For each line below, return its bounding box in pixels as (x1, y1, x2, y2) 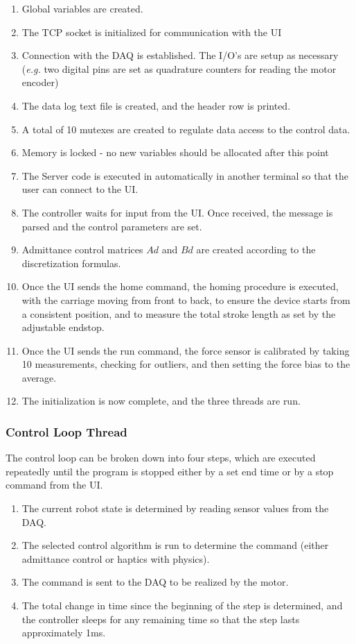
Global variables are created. (21, 1, 143, 15)
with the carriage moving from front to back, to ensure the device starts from (21, 292, 350, 307)
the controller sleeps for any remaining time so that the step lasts (21, 611, 300, 626)
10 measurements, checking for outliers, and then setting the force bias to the (21, 357, 350, 371)
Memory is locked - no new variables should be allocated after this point (21, 145, 329, 160)
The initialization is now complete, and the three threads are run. (21, 393, 301, 408)
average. (21, 370, 57, 384)
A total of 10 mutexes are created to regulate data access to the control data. (21, 121, 350, 136)
